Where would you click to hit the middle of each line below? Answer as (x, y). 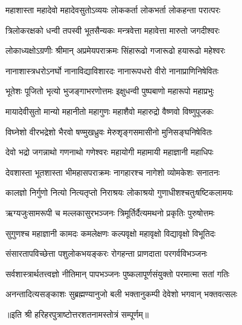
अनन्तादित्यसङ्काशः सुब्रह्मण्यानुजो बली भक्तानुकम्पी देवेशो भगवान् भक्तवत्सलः (122, 294)
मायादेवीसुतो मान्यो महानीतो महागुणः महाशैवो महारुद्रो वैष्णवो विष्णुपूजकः (110, 111)
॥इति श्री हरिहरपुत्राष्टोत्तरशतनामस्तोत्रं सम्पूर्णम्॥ (77, 314)
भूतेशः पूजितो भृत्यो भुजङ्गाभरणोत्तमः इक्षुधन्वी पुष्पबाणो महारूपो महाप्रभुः (110, 91)
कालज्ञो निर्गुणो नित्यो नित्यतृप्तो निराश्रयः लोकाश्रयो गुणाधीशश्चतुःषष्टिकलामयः (119, 192)
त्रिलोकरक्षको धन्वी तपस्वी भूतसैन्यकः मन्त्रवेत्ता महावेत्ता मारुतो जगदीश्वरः (113, 30)
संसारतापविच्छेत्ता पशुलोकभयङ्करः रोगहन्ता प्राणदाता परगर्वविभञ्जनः (107, 253)
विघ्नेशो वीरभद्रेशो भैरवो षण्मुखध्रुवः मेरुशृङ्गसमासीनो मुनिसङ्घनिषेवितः (109, 131)
